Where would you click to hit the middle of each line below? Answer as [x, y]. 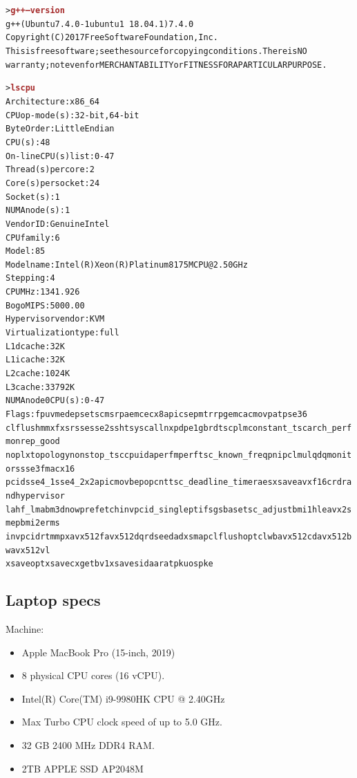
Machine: [25, 629]
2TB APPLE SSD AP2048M [83, 768]
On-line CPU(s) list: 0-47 [60, 156]
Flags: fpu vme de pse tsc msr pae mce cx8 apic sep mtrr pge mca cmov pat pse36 [156, 415]
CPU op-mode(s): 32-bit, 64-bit [73, 115]
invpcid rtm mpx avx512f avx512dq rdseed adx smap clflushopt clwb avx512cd [162, 536]
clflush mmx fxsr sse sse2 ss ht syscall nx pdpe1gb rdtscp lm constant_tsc [156, 428]
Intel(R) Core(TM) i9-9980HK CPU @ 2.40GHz [123, 698]
